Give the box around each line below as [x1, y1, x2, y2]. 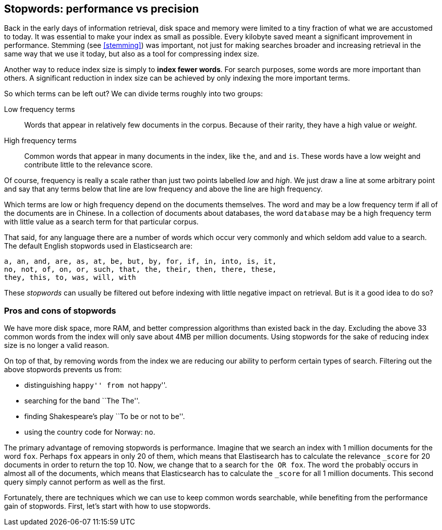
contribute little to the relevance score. [24, 160, 153, 169]
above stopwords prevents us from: [4, 365, 122, 374]
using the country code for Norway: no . [24, 428, 156, 437]
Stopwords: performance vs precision [4, 3, 199, 15]
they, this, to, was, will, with [4, 273, 136, 282]
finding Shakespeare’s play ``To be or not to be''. [24, 412, 185, 421]
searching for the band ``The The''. [24, 396, 140, 405]
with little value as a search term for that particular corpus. [4, 217, 199, 226]
